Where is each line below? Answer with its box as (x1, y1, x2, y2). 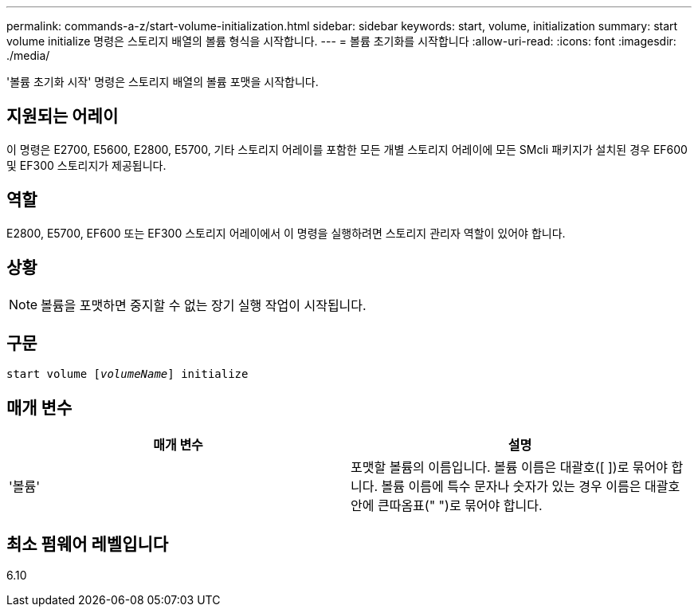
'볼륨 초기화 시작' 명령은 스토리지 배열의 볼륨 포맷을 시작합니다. (6, 75, 319, 88)
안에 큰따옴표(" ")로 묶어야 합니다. (351, 497, 543, 514)
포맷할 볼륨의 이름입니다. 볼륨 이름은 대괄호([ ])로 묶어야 (351, 459, 669, 476)
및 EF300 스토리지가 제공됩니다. (6, 158, 167, 172)
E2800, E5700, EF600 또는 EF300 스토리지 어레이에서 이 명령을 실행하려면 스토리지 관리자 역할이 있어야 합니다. (6, 226, 566, 240)
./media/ (6, 49, 50, 62)
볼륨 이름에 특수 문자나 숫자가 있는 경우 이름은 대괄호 (381, 478, 680, 495)
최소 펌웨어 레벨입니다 (6, 533, 169, 554)
